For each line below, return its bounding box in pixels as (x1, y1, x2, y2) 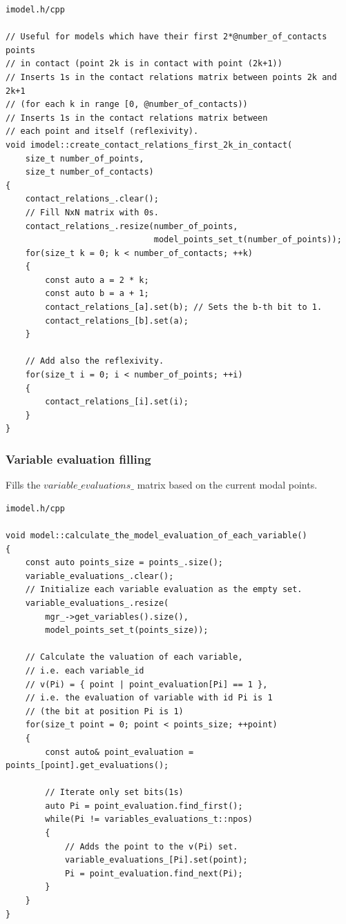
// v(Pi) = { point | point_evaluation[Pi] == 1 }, (25, 679, 268, 689)
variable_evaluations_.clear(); (25, 571, 174, 581)
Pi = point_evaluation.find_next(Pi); (64, 868, 243, 878)
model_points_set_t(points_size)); (45, 625, 209, 636)
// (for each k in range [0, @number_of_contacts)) (6, 99, 248, 110)
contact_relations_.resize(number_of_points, (25, 221, 238, 231)
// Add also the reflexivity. (25, 356, 164, 366)
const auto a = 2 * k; (45, 275, 149, 285)
